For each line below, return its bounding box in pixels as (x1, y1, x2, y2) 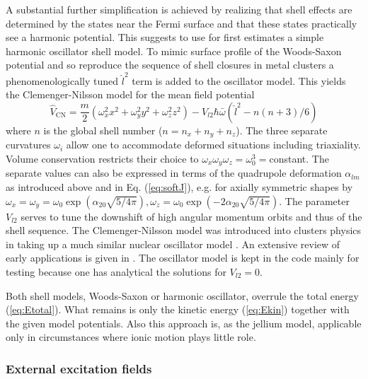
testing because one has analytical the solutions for (6, 264, 226, 279)
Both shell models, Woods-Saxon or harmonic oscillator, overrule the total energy (6, 288, 359, 303)
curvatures (6, 137, 51, 152)
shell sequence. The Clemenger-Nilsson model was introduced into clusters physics (6, 223, 362, 238)
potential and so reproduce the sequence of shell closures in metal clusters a (6, 57, 334, 72)
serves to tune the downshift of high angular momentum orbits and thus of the (21, 209, 362, 223)
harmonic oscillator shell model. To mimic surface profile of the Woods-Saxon (6, 43, 342, 58)
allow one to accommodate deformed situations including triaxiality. (66, 137, 361, 152)
